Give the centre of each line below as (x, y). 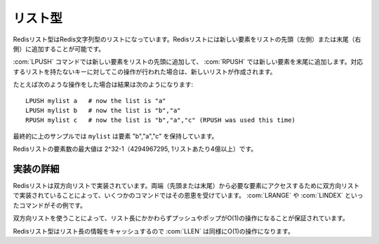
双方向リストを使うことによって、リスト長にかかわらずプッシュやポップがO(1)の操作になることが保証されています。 (181, 218)
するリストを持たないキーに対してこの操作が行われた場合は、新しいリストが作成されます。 (145, 72)
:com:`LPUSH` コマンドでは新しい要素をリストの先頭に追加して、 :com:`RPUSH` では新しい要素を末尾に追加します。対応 (188, 62)
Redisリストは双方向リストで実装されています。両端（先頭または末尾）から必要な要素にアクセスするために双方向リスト (186, 185)
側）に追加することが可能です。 (59, 48)
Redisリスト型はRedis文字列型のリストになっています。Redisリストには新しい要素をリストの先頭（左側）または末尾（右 (187, 39)
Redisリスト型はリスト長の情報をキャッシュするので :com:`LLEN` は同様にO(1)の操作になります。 (153, 231)
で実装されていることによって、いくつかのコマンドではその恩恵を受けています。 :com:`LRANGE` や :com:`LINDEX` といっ (188, 196)
